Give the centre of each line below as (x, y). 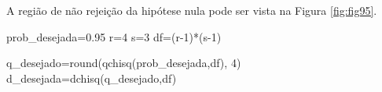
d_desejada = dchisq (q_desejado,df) (92, 78)
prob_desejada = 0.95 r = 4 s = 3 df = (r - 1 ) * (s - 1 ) (114, 36)
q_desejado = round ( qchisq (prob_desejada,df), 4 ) (124, 63)
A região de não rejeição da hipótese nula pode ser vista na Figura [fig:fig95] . (192, 10)
